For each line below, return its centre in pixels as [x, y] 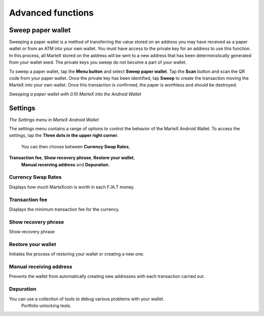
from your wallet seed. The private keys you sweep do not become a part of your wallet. [98, 62]
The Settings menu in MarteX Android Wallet [54, 119]
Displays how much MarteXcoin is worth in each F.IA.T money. [72, 187]
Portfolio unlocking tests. [46, 305]
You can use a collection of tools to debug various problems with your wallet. [87, 299]
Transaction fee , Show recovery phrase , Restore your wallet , [72, 158]
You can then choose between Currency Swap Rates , [76, 146]
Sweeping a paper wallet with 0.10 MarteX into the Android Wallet [75, 94]
